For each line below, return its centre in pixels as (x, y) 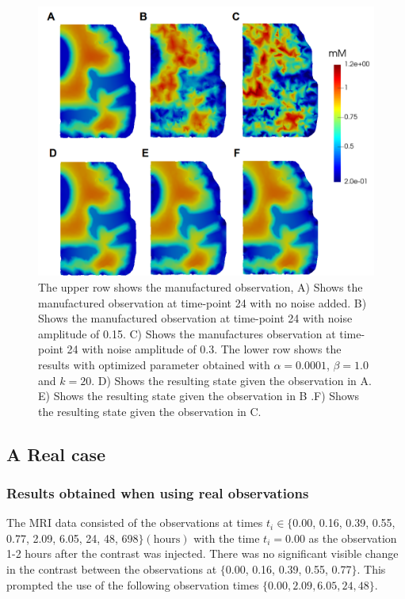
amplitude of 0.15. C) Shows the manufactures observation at (187, 333)
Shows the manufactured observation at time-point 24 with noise (195, 318)
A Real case (56, 454)
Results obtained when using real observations (158, 493)
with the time (227, 538)
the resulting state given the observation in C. (150, 411)
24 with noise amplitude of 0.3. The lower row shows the (204, 349)
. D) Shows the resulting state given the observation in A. (231, 380)
